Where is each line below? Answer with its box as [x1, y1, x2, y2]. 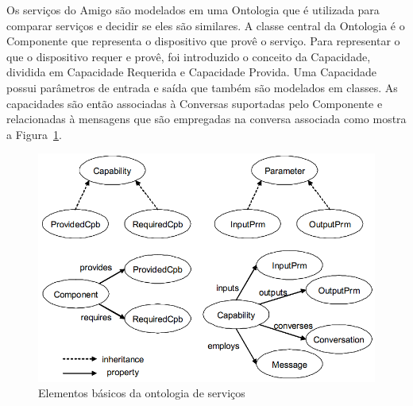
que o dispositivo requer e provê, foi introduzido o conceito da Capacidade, [6, 48, 371, 64]
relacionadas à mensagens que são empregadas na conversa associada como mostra [6, 110, 407, 127]
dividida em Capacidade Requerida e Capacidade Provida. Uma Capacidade [6, 64, 376, 80]
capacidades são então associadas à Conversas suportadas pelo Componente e [6, 95, 383, 111]
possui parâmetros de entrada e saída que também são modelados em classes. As [6, 79, 398, 95]
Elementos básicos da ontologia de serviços [38, 385, 245, 401]
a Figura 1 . [6, 126, 62, 142]
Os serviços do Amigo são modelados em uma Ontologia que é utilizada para [6, 2, 380, 17]
